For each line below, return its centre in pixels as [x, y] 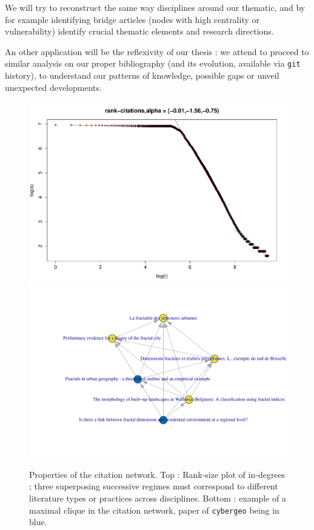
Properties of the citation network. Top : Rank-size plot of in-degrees [157, 474]
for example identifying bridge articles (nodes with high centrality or [132, 19]
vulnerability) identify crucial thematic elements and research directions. [139, 31]
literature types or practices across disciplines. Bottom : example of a [158, 498]
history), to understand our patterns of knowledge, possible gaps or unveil [142, 75]
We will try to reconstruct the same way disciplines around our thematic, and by [155, 7]
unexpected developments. [53, 87]
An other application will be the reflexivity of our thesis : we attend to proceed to [157, 51]
